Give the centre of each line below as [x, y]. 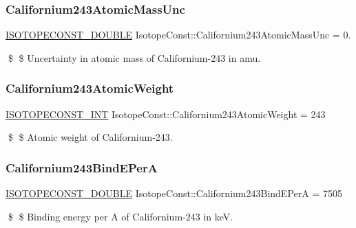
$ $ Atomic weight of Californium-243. [90, 137]
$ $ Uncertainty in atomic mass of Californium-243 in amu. [134, 57]
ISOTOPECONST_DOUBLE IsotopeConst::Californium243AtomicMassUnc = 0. [178, 35]
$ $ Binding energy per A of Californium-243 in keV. [121, 216]
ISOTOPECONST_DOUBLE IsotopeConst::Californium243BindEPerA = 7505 [174, 193]
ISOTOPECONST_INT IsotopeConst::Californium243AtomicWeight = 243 [166, 114]
